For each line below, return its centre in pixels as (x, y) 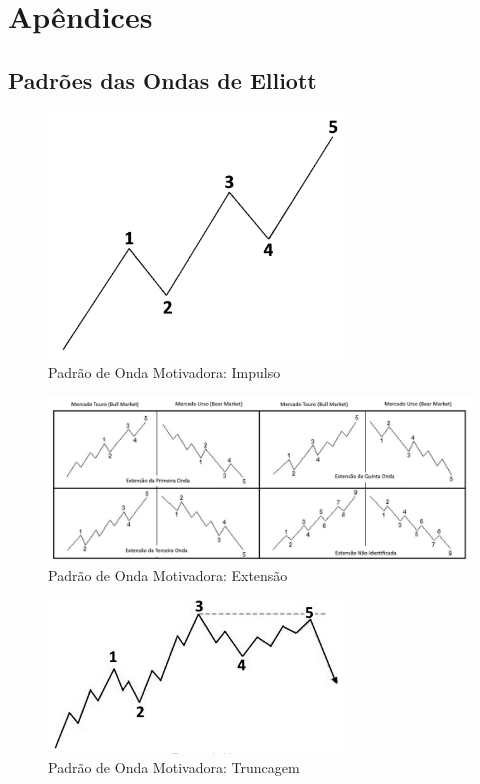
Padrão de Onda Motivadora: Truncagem (174, 767)
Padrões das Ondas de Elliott (162, 79)
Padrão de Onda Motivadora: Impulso (164, 372)
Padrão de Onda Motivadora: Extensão (168, 575)
